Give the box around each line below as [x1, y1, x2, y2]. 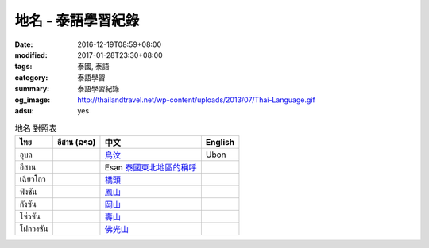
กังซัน [19, 198, 37, 209]
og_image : [14, 95, 51, 105]
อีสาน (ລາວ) [56, 136, 96, 147]
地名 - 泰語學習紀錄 [14, 12, 140, 29]
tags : [14, 62, 33, 71]
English [205, 136, 234, 147]
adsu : [14, 105, 35, 115]
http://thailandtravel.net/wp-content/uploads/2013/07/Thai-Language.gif [77, 95, 315, 105]
